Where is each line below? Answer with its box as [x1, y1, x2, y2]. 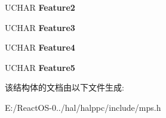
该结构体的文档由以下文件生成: [5, 81, 124, 94]
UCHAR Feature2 [5, 1, 75, 13]
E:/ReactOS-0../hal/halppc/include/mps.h [5, 101, 161, 113]
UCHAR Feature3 [5, 21, 75, 33]
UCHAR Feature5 [5, 61, 75, 73]
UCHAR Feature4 [5, 41, 75, 54]
